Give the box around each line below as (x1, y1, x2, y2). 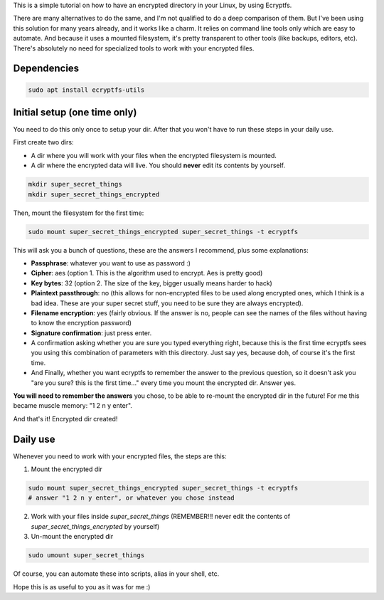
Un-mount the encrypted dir (31, 532, 114, 541)
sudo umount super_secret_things (28, 552, 145, 559)
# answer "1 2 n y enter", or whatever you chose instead (28, 494, 235, 502)
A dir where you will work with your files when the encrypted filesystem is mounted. (31, 151, 277, 159)
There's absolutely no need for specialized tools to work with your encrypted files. (13, 43, 255, 53)
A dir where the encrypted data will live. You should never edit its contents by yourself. (31, 161, 286, 170)
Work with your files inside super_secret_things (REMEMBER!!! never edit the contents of (31, 512, 291, 521)
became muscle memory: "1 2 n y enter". (13, 401, 133, 410)
